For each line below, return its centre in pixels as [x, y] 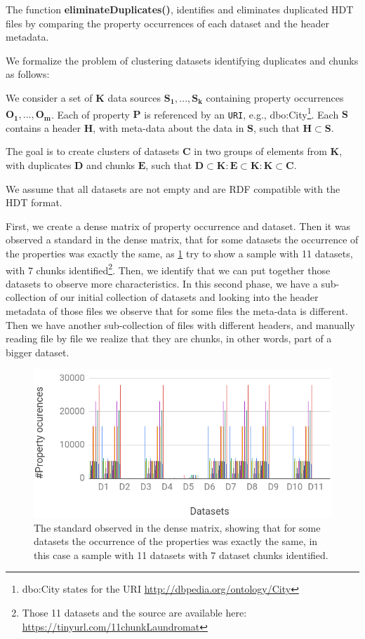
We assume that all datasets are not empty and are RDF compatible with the [173, 188]
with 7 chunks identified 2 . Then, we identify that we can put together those [168, 269]
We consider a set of [49, 97]
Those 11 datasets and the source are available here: [134, 613]
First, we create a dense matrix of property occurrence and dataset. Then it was [178, 226]
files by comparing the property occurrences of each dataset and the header [167, 23]
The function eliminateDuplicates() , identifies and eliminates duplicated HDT [180, 9]
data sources [134, 97]
